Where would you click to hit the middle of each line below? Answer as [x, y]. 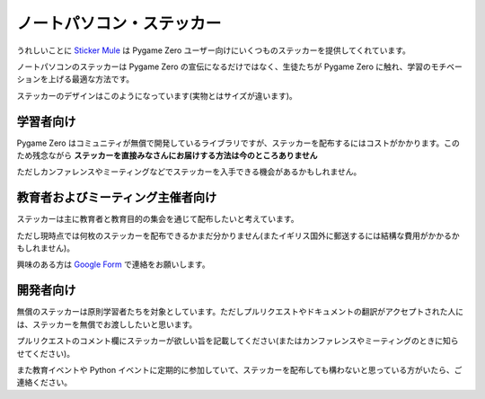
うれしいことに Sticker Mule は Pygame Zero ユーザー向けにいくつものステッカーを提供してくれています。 [213, 50]
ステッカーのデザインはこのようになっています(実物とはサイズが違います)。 [157, 95]
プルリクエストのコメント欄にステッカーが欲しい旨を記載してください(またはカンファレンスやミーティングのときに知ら [238, 341]
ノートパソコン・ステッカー [119, 23]
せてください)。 [46, 353]
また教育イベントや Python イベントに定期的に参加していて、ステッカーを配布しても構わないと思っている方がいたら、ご [239, 369]
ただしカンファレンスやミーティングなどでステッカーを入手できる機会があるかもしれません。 [189, 172]
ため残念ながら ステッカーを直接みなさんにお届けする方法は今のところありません [167, 155]
